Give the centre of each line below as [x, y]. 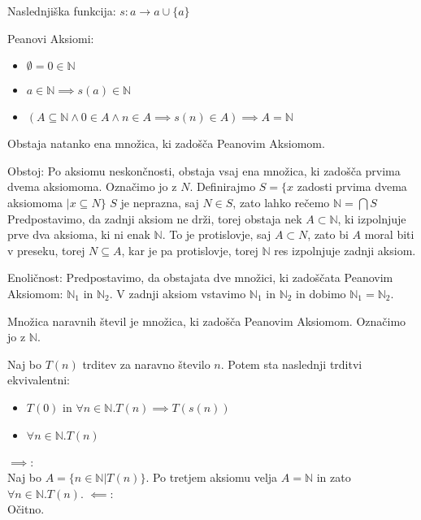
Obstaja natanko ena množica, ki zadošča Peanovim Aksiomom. [166, 143]
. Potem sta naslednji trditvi [291, 364]
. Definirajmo [223, 186]
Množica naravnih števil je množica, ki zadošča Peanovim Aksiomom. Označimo [207, 321]
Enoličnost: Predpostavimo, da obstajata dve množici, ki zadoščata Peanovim [200, 277]
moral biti [389, 234]
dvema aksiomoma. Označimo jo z [92, 186]
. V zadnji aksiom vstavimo [178, 293]
